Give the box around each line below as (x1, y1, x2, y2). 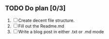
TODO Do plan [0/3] (5, 4, 66, 12)
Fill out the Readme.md (18, 23, 64, 29)
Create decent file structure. (18, 17, 75, 23)
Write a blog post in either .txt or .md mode (18, 29, 104, 34)
